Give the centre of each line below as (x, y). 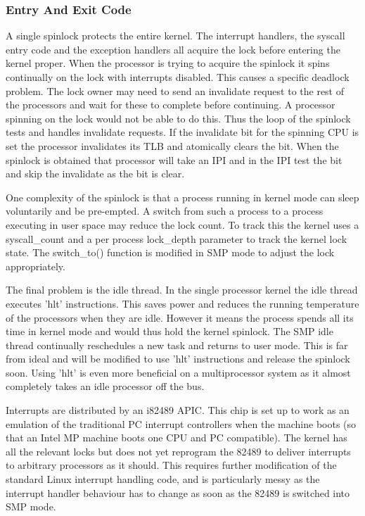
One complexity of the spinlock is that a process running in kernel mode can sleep (182, 197)
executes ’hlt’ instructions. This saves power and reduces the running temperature (182, 303)
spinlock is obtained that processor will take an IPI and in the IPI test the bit (174, 159)
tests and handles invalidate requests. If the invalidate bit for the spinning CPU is (182, 132)
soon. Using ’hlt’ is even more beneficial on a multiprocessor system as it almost (178, 372)
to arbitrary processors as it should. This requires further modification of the (171, 465)
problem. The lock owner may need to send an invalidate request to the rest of (175, 90)
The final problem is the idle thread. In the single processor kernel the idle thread (182, 290)
